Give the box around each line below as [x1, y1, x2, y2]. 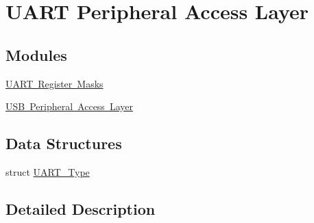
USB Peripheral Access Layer [5, 99, 133, 114]
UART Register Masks [5, 76, 104, 90]
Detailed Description [5, 198, 156, 219]
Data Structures [5, 133, 122, 154]
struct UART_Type [5, 164, 90, 179]
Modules [5, 44, 67, 65]
